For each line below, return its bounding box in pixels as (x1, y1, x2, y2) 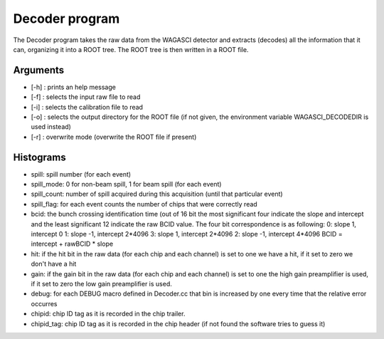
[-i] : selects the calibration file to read (31, 103, 144, 111)
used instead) (31, 122, 71, 131)
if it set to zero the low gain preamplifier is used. (31, 280, 172, 288)
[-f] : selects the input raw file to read (31, 93, 141, 101)
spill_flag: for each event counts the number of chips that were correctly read (31, 199, 257, 208)
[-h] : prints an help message (31, 83, 117, 91)
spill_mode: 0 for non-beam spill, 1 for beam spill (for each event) (31, 180, 222, 189)
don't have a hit (31, 260, 77, 268)
